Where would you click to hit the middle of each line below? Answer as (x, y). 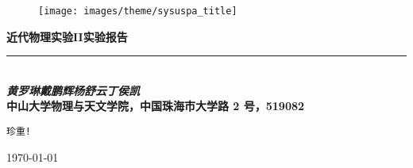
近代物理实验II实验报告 (67, 36)
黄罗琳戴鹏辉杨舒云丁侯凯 (73, 90)
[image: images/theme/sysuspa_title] (138, 11)
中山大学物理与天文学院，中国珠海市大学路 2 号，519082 (156, 106)
